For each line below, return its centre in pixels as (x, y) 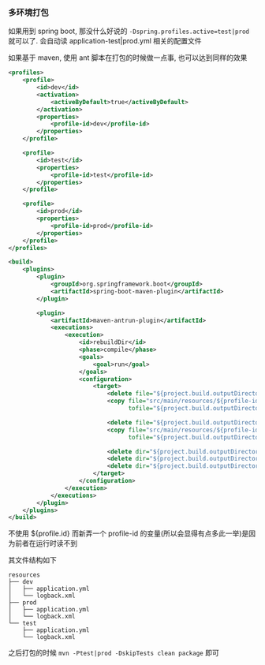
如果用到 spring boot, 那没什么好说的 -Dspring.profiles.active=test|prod (129, 31)
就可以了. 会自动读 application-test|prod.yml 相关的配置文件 (105, 41)
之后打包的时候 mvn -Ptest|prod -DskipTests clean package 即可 (114, 653)
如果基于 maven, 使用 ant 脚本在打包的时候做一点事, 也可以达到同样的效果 (128, 58)
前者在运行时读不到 (46, 544)
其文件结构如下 (32, 560)
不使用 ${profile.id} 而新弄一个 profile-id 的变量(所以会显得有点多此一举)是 (129, 533)
